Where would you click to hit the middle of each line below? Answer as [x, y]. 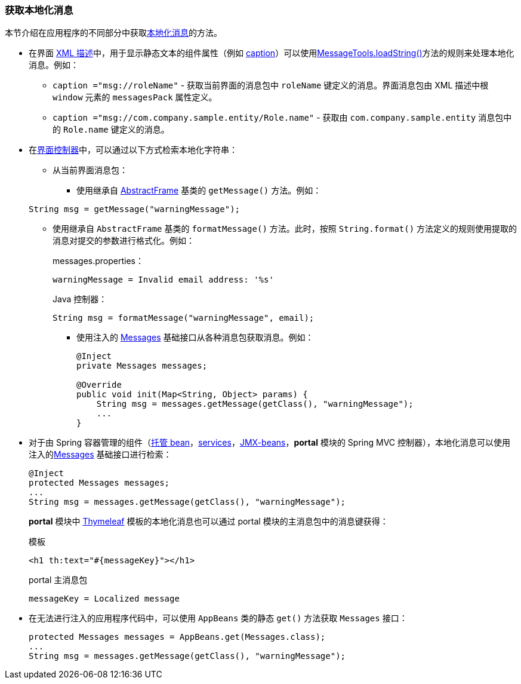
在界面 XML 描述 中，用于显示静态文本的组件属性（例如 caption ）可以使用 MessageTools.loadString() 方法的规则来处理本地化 [272, 53]
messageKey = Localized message [104, 599]
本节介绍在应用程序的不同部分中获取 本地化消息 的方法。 [113, 33]
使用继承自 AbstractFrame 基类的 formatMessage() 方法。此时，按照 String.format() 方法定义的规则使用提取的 [285, 229]
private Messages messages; [142, 366]
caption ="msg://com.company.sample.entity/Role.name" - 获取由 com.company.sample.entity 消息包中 [282, 118]
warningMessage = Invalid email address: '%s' [163, 280]
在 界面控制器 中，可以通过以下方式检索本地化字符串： [133, 150]
